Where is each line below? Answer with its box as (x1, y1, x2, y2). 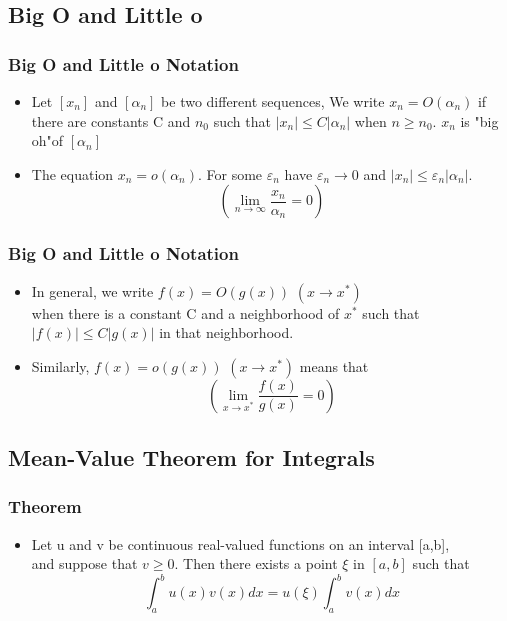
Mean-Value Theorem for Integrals (8, 442, 375, 473)
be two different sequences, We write (161, 91, 385, 111)
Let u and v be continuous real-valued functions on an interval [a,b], (31, 533, 450, 554)
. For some (198, 163, 263, 184)
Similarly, (31, 355, 90, 376)
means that (299, 355, 369, 376)
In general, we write (31, 280, 154, 301)
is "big (460, 110, 499, 131)
